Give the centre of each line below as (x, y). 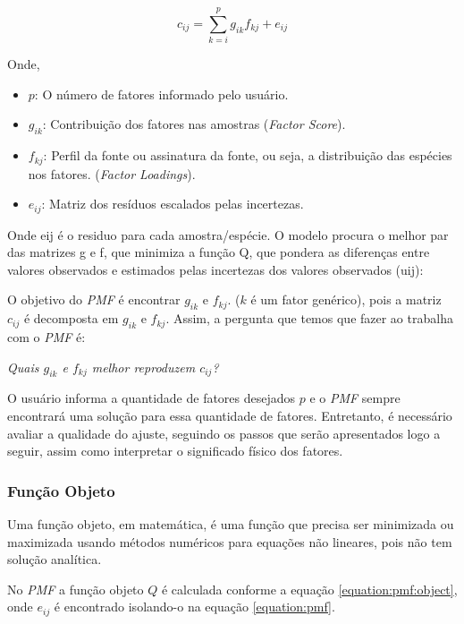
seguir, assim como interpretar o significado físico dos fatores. (175, 451)
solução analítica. (55, 559)
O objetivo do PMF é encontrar (94, 299)
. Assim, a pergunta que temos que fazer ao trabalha (309, 318)
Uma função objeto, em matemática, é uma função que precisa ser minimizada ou (231, 523)
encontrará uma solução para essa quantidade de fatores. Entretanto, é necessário (230, 415)
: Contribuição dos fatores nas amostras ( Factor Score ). (194, 124)
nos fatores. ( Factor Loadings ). (112, 173)
